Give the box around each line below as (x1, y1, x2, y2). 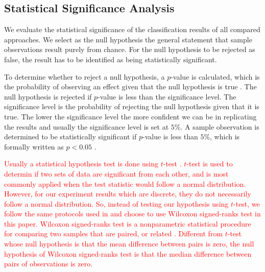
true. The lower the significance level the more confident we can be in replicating (4, 111, 257, 121)
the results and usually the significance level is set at (4, 121, 169, 132)
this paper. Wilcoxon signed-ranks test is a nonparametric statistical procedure (4, 218, 251, 229)
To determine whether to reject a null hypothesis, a (4, 71, 165, 82)
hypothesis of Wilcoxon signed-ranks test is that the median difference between (4, 248, 252, 259)
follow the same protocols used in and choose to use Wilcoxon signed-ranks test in (4, 208, 261, 219)
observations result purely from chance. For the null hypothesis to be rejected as (4, 44, 255, 55)
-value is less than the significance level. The (98, 91, 236, 102)
